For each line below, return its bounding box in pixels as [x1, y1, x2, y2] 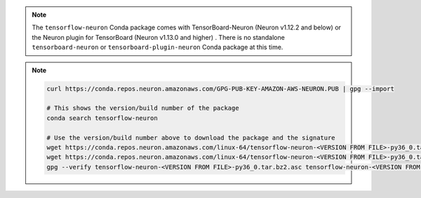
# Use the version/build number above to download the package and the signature [46, 134, 336, 141]
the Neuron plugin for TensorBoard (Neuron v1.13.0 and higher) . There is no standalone [32, 33, 286, 41]
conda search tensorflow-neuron [46, 114, 158, 122]
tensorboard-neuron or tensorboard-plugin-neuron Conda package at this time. [32, 43, 283, 52]
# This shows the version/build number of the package [46, 104, 239, 112]
